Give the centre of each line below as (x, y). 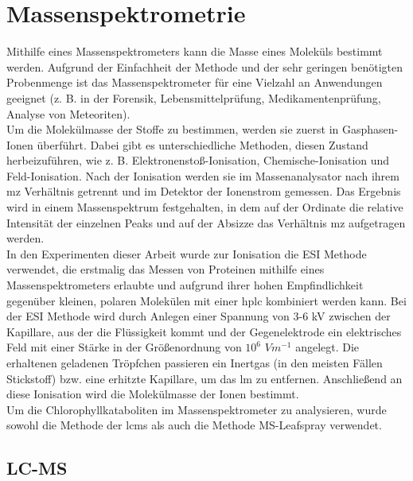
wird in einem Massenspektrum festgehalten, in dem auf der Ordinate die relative (205, 207)
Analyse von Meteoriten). (68, 113)
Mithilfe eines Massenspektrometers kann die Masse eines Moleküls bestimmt (195, 51)
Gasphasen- (370, 129)
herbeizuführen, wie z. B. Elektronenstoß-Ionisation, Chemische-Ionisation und (198, 160)
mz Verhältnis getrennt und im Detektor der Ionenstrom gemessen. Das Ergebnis (204, 191)
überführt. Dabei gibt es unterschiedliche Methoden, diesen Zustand (203, 144)
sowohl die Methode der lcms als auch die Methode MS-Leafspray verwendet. (194, 425)
